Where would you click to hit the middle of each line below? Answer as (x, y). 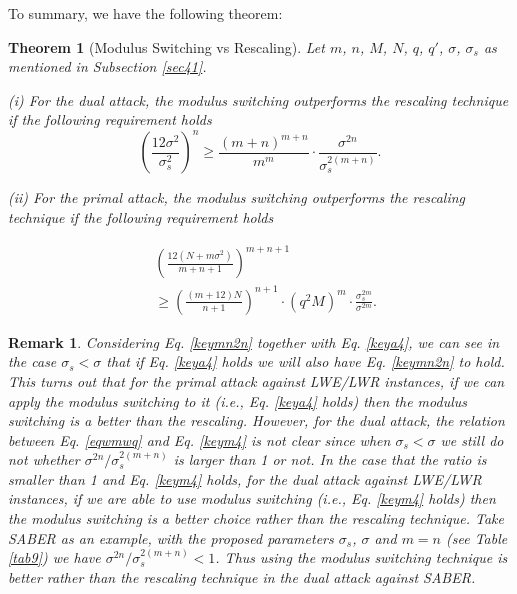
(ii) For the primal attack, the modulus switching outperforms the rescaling (236, 197)
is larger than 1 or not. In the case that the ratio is (330, 459)
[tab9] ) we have (54, 557)
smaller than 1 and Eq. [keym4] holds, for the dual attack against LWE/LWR (245, 478)
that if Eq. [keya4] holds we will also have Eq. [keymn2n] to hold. (305, 361)
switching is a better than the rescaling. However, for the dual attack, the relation (256, 420)
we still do (472, 439)
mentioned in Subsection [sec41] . (107, 66)
